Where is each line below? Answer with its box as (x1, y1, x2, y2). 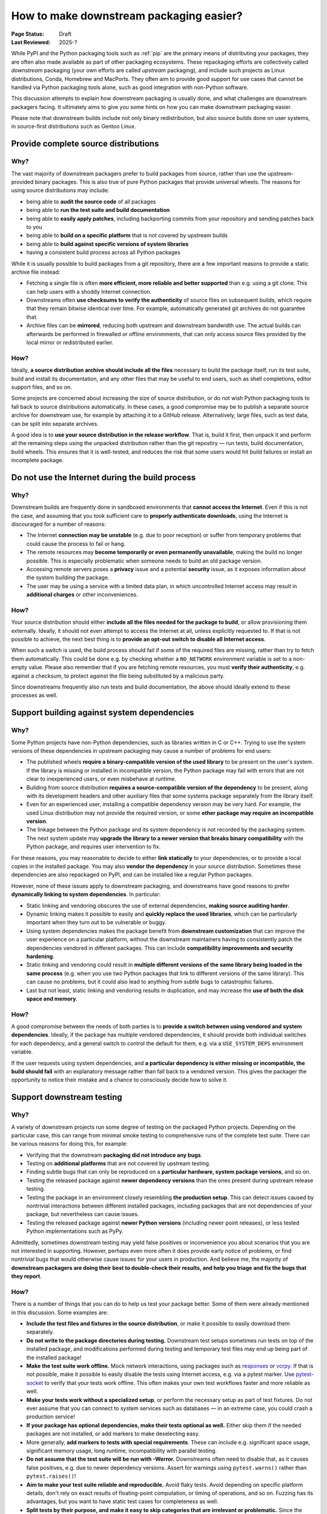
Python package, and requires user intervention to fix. (26, 843, 161, 850)
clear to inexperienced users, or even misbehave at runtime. (26, 775, 177, 782)
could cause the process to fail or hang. (26, 540, 126, 547)
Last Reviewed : (11, 38, 51, 45)
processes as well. (11, 692, 58, 699)
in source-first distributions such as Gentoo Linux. (11, 123, 136, 130)
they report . (11, 1272, 42, 1280)
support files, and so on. (11, 383, 72, 391)
